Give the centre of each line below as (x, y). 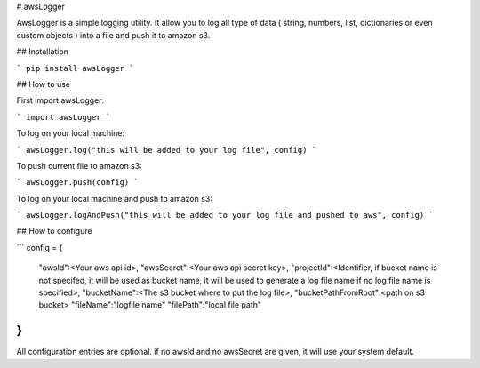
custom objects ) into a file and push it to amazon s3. (113, 35)
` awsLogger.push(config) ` (78, 183)
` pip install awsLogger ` (75, 68)
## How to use (44, 84)
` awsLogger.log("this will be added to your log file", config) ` (167, 150)
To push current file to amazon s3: (79, 165)
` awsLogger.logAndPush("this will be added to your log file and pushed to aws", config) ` (225, 215)
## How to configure (54, 231)
